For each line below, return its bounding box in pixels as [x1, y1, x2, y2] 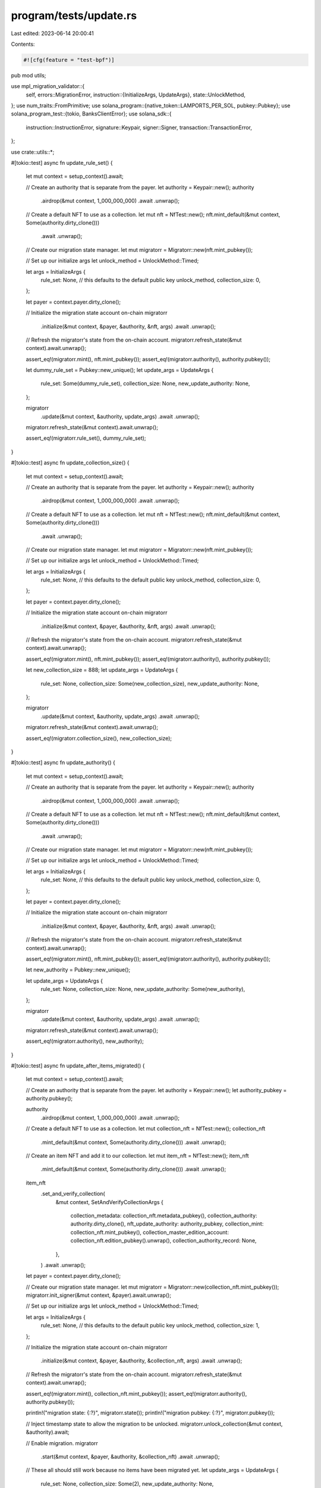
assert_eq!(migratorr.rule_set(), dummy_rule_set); [26, 434, 146, 442]
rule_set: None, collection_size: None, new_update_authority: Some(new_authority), [40, 986, 246, 993]
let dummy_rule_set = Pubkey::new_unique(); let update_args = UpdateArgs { [26, 367, 214, 374]
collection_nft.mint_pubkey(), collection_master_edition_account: [70, 1228, 229, 1236]
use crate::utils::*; [11, 148, 55, 155]
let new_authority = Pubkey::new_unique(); [26, 966, 131, 973]
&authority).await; [26, 1428, 70, 1436]
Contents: [11, 40, 35, 48]
